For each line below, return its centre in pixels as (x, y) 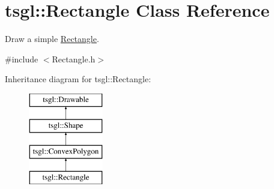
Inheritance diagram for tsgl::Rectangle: (78, 79)
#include (22, 58)
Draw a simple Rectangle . (52, 39)
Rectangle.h (74, 58)
